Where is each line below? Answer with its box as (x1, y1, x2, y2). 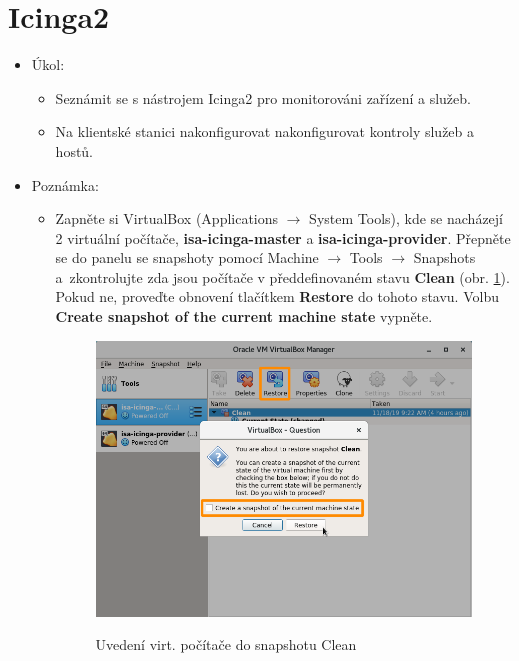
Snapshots (413, 247, 476, 268)
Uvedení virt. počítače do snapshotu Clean (95, 634, 357, 655)
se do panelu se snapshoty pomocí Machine (55, 247, 319, 268)
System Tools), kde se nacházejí (309, 208, 503, 229)
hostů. (55, 140, 94, 161)
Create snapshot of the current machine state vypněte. (55, 306, 433, 327)
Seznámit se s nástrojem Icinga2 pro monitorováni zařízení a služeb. (55, 87, 471, 108)
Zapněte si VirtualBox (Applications (55, 208, 279, 229)
